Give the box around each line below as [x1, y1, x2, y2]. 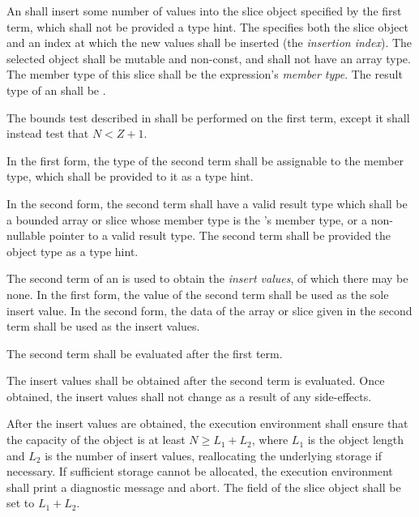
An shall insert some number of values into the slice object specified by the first [6, 2, 402, 19]
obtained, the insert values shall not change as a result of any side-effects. [6, 387, 372, 404]
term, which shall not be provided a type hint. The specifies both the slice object [6, 18, 408, 35]
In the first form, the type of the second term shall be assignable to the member [6, 152, 404, 169]
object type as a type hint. [6, 242, 139, 259]
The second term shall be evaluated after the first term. [6, 344, 283, 361]
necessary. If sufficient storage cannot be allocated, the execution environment [6, 463, 393, 480]
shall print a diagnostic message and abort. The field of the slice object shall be [6, 478, 401, 495]
